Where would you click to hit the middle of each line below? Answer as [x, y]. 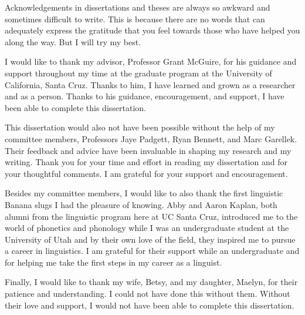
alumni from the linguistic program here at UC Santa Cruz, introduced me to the [151, 216]
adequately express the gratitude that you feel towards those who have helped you [152, 30]
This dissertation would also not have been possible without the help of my [140, 127]
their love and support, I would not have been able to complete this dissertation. [150, 305]
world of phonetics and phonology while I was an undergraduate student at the [147, 228]
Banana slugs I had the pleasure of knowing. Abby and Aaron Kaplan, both [141, 204]
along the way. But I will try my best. [73, 41]
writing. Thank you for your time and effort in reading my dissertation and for [146, 162]
